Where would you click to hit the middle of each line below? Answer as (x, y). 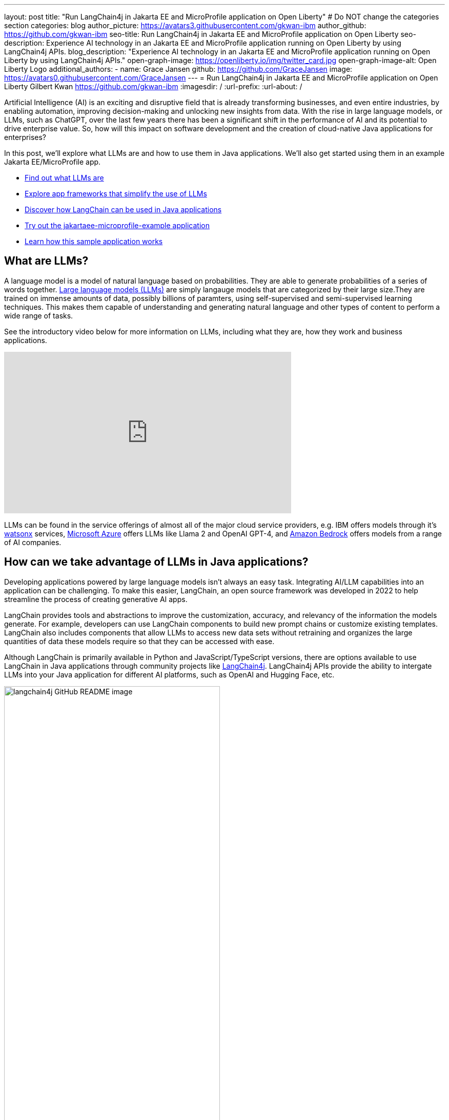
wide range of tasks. (39, 315)
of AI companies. (33, 542)
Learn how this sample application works (94, 241)
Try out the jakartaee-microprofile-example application (117, 225)
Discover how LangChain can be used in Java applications (123, 209)
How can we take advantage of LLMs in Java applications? (156, 562)
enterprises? (25, 137)
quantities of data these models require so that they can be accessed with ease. (139, 641)
